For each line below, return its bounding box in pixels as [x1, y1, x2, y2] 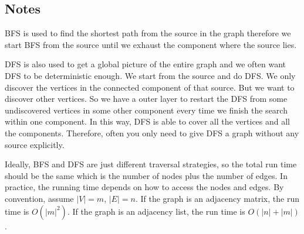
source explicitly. [5, 138, 65, 150]
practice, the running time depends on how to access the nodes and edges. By [5, 181, 284, 193]
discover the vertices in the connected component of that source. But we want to [5, 81, 295, 93]
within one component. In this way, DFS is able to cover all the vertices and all [5, 115, 291, 128]
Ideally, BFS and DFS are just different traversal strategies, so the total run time [5, 158, 297, 170]
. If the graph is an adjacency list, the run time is [67, 205, 245, 217]
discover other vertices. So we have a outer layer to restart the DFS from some [5, 92, 288, 105]
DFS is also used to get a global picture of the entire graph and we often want [5, 58, 286, 70]
